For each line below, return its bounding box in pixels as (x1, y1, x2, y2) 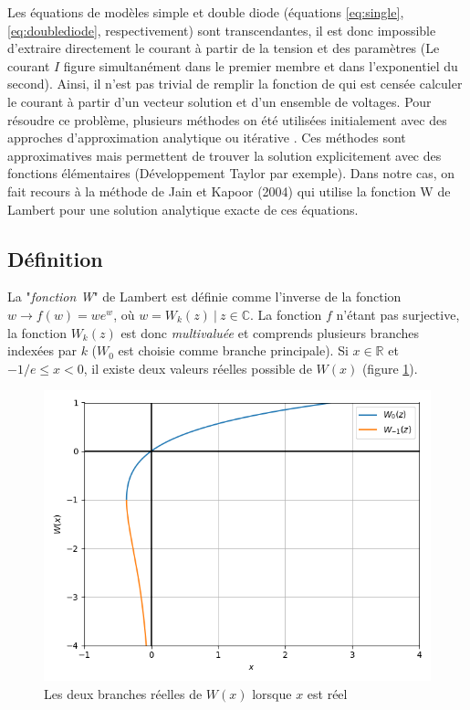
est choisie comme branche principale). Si (118, 341, 349, 360)
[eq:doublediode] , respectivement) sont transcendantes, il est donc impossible (7, 20, 436, 39)
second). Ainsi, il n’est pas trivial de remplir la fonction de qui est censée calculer (7, 74, 463, 93)
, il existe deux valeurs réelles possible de (83, 358, 312, 377)
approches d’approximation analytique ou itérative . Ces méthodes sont (7, 128, 406, 147)
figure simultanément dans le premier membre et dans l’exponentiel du (63, 56, 458, 75)
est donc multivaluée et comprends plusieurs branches (120, 323, 420, 342)
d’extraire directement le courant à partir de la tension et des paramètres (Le (7, 38, 440, 58)
